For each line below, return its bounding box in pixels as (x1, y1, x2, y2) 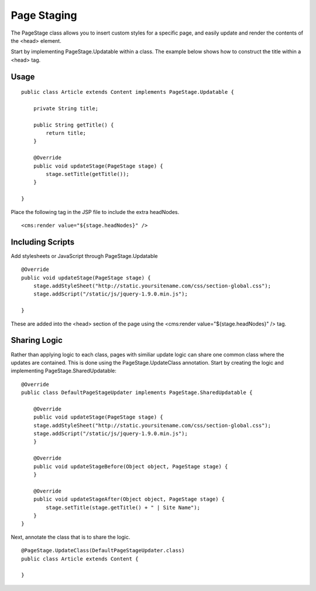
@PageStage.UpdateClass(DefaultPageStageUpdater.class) (21, 547, 185, 554)
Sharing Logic (11, 335, 63, 345)
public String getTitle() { (33, 121, 114, 128)
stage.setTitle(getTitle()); (46, 171, 130, 178)
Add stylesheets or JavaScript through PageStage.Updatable (11, 252, 158, 259)
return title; (46, 130, 87, 137)
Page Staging (11, 9, 77, 22)
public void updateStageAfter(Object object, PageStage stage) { (33, 496, 225, 502)
